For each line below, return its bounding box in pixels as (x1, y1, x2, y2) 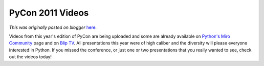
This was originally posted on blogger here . (9, 24, 97, 30)
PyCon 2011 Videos (9, 7, 89, 18)
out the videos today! (9, 54, 52, 60)
